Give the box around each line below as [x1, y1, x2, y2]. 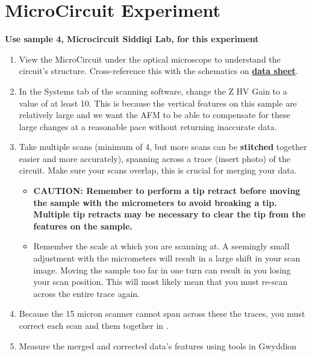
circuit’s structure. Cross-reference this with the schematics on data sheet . [19, 64, 298, 77]
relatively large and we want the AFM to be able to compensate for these [19, 108, 290, 121]
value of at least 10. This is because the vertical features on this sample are [19, 96, 297, 109]
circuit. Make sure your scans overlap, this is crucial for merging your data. [19, 164, 297, 176]
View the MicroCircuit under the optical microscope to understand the [19, 52, 281, 65]
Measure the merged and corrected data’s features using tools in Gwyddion [19, 339, 297, 352]
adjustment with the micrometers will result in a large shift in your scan [33, 252, 301, 264]
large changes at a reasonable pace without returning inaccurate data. [19, 120, 277, 133]
